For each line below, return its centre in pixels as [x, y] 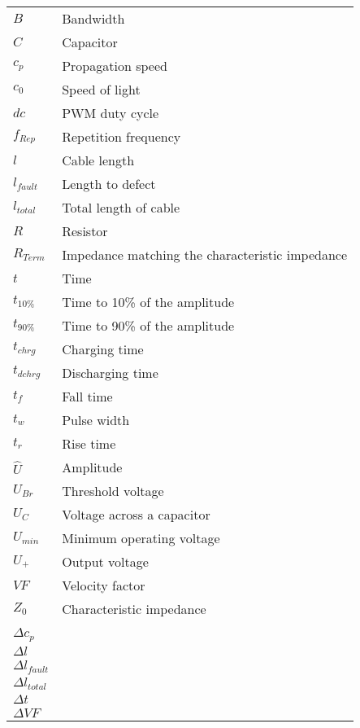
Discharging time [110, 373]
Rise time [89, 443]
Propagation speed [115, 66]
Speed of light [101, 89]
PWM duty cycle [111, 113]
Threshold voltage [113, 491]
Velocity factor [104, 585]
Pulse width [96, 420]
